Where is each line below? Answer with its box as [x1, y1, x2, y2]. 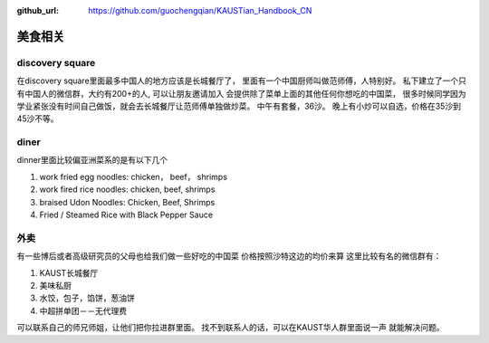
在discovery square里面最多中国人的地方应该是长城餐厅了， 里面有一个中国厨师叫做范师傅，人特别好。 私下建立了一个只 [16, 75, 466, 86]
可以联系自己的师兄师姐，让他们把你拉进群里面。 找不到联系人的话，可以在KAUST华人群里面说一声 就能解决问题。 [16, 322, 446, 333]
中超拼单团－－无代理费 [39, 305, 127, 316]
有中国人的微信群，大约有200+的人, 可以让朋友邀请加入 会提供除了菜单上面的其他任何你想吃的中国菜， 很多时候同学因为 [16, 88, 466, 99]
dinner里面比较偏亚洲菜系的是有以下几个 [16, 155, 168, 166]
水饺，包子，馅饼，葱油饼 [39, 292, 135, 303]
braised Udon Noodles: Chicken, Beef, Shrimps [39, 196, 216, 207]
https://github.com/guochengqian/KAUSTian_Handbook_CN [88, 5, 312, 15]
